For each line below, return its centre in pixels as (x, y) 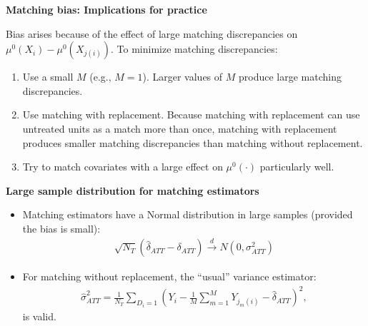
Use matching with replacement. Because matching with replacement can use (191, 114)
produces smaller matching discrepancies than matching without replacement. (193, 142)
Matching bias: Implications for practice (106, 9)
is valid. (39, 316)
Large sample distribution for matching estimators (133, 190)
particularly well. (297, 167)
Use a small (48, 77)
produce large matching (290, 77)
